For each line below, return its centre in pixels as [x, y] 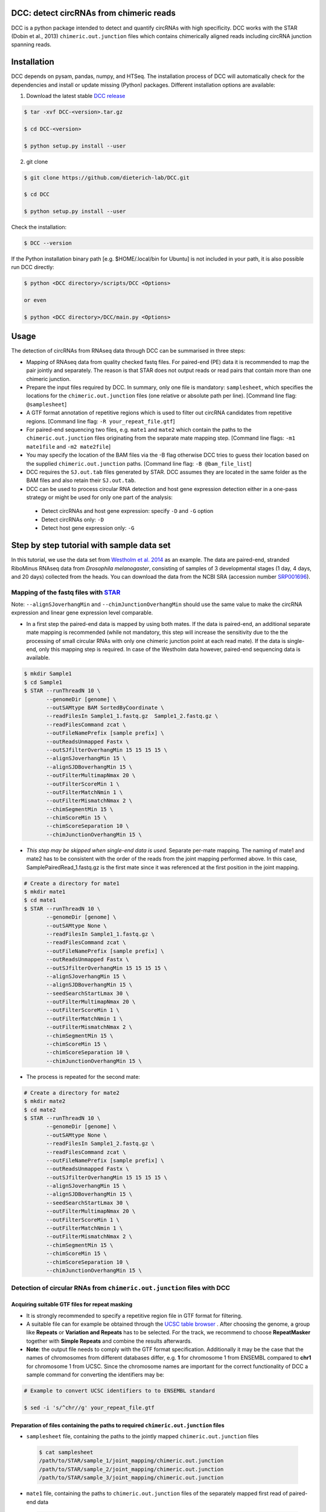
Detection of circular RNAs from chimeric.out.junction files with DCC [121, 1288]
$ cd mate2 [40, 1110]
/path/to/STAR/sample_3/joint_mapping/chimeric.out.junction [131, 1478]
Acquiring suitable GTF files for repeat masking [72, 1305]
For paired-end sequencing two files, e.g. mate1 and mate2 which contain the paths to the [139, 429]
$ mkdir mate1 [45, 891]
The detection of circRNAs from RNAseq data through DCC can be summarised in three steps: [128, 351]
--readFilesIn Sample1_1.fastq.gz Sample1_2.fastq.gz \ [132, 716]
